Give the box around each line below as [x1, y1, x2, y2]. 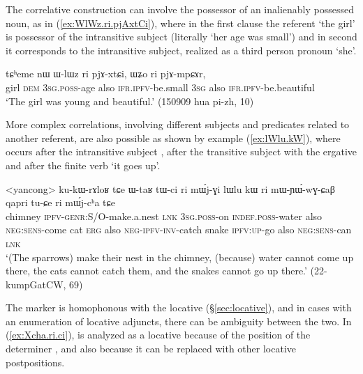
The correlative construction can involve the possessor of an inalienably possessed [6, 2, 354, 16]
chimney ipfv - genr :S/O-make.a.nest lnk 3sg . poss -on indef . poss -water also [6, 208, 323, 223]
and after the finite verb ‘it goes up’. [6, 157, 161, 172]
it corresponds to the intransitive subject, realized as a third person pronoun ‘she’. [6, 42, 357, 57]
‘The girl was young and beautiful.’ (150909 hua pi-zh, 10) [6, 93, 254, 108]
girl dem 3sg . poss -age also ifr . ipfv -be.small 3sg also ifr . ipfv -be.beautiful [6, 79, 315, 94]
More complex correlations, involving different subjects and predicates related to [6, 117, 350, 132]
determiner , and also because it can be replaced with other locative [6, 341, 297, 356]
